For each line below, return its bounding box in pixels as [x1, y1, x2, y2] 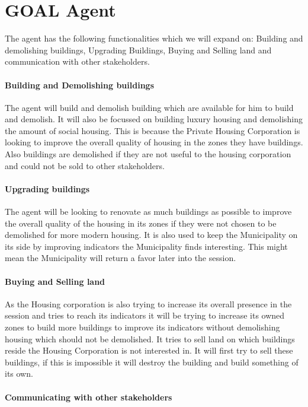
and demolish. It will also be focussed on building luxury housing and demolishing [5, 113, 303, 125]
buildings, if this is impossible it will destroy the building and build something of [5, 355, 299, 368]
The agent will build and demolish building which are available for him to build [5, 101, 294, 113]
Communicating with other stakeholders [5, 390, 172, 403]
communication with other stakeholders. [5, 55, 150, 68]
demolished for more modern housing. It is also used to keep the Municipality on [5, 228, 298, 241]
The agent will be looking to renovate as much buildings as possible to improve [5, 205, 292, 218]
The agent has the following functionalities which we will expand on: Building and [5, 32, 303, 44]
